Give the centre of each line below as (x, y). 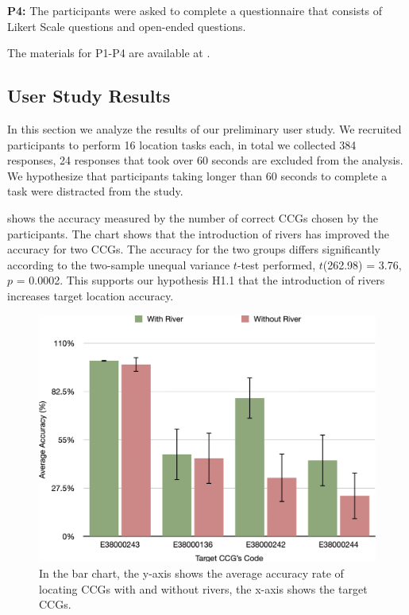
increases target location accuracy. (91, 295)
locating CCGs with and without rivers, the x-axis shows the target (203, 588)
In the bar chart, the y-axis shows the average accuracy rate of (191, 573)
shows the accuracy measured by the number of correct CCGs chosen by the (193, 217)
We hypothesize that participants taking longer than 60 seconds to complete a (197, 175)
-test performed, (276, 264)
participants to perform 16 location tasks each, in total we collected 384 (182, 144)
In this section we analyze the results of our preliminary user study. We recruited (204, 128)
